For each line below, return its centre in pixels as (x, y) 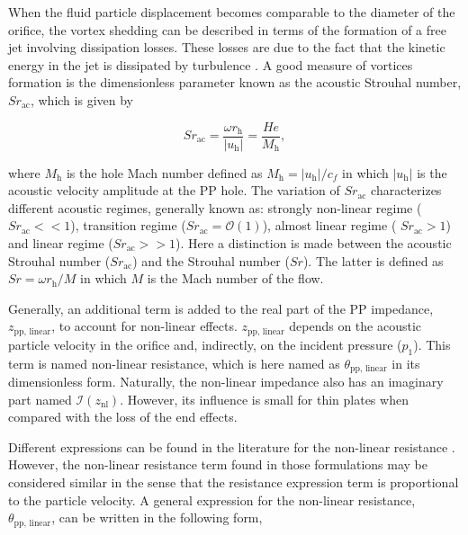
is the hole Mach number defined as (164, 172)
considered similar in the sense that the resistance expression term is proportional (234, 482)
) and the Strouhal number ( (211, 260)
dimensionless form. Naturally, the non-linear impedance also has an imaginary (226, 382)
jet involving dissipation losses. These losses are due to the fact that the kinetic (227, 47)
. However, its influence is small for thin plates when (264, 399)
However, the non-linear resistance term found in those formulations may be (218, 464)
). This (432, 344)
